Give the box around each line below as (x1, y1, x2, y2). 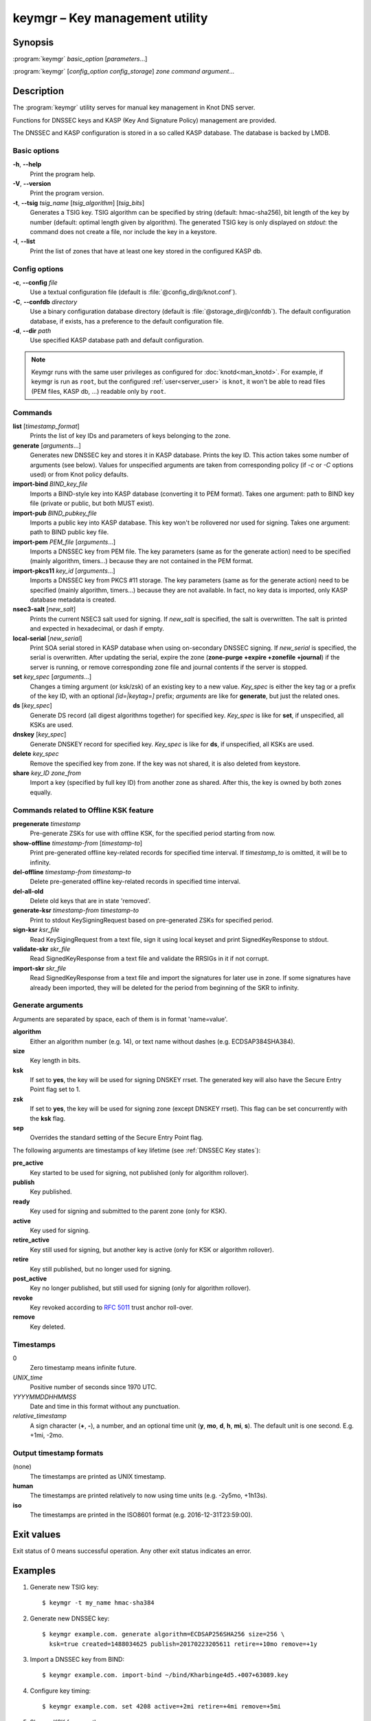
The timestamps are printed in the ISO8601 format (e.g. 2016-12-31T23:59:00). (30, 1511, 253, 1519)
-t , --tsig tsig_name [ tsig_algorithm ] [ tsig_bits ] (12, 198, 145, 207)
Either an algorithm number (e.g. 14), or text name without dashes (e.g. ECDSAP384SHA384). (30, 1037, 295, 1046)
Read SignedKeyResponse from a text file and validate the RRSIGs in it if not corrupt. (30, 954, 269, 963)
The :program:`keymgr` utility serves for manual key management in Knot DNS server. (12, 103, 256, 112)
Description (12, 85, 65, 97)
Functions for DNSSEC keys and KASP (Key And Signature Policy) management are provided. (12, 116, 277, 124)
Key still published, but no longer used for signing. (30, 1265, 172, 1273)
